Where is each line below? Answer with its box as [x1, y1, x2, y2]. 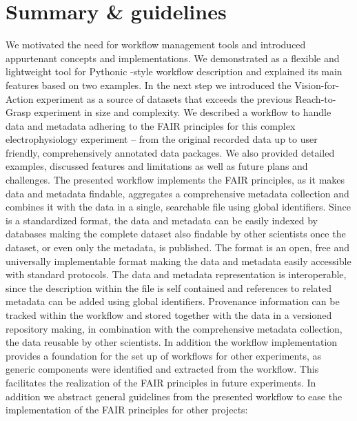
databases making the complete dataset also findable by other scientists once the [6, 226, 346, 241]
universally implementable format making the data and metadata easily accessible [6, 253, 351, 268]
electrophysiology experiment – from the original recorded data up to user [6, 132, 318, 146]
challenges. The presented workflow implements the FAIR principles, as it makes [6, 173, 345, 187]
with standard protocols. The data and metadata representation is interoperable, [6, 267, 347, 282]
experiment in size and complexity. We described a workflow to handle [34, 105, 331, 119]
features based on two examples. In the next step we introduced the [6, 77, 292, 92]
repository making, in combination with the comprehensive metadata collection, [6, 321, 343, 335]
